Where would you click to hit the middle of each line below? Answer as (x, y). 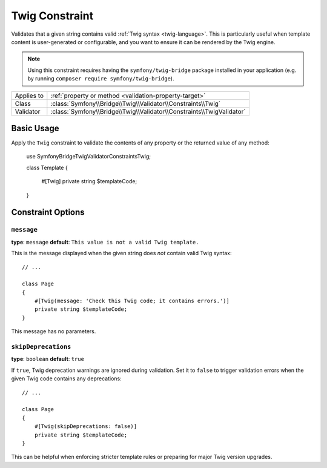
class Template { (47, 167)
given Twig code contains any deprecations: (66, 379)
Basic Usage (35, 128)
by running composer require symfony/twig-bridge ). (101, 79)
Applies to (29, 96)
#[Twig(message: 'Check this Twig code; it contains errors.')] (132, 301)
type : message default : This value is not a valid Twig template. (105, 242)
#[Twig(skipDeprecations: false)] (86, 427)
